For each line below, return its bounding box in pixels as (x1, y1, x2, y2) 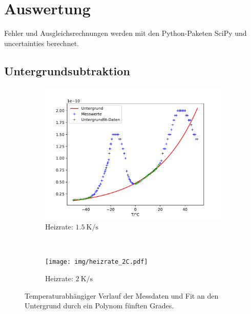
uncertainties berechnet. (4, 37, 79, 48)
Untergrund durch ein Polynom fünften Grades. (25, 300, 174, 311)
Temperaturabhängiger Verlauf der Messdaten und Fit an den (25, 290, 219, 301)
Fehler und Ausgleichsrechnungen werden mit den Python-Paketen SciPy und (4, 28, 247, 38)
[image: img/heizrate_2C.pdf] (45, 258, 148, 266)
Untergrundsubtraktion (4, 62, 130, 78)
